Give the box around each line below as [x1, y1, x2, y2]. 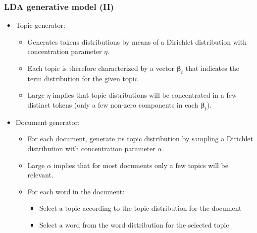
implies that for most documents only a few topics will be [53, 160, 229, 170]
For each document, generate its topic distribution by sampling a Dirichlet [27, 133, 253, 144]
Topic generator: [15, 20, 65, 30]
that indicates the [185, 63, 239, 73]
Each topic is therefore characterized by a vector [27, 63, 174, 73]
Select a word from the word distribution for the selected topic [39, 219, 229, 230]
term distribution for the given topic [27, 73, 138, 83]
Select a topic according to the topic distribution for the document [39, 203, 242, 213]
